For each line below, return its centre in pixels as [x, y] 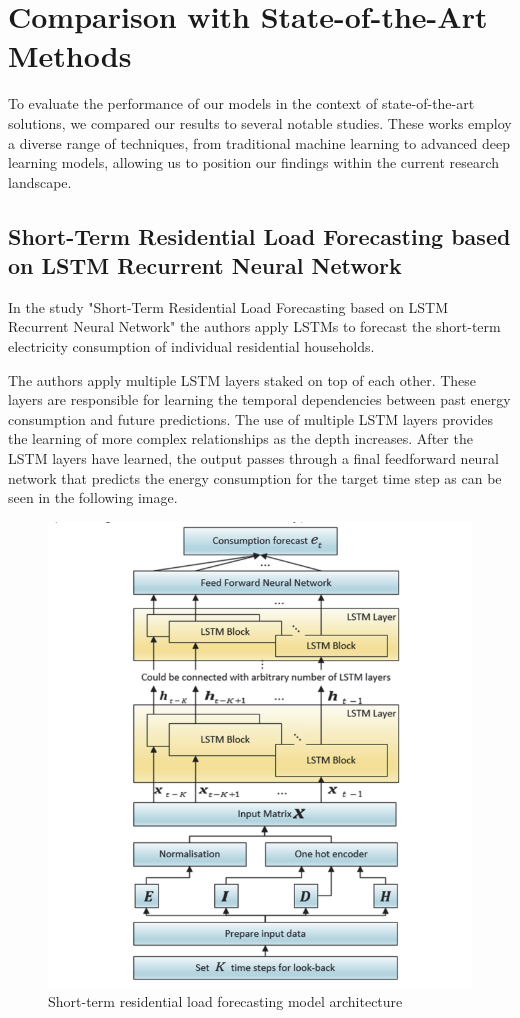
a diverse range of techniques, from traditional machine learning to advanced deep [259, 142]
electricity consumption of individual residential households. [191, 346]
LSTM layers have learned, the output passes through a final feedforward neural [253, 458]
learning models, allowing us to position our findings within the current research [254, 162]
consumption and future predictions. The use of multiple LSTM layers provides [250, 418]
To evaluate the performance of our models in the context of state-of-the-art [241, 103]
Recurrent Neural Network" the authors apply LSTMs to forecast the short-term [254, 326]
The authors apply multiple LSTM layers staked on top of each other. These [242, 379]
